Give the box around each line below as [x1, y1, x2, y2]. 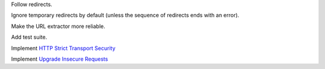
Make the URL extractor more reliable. [11, 23, 105, 30]
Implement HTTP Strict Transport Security [11, 45, 116, 52]
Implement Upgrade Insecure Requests [11, 55, 108, 62]
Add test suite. [11, 33, 48, 41]
